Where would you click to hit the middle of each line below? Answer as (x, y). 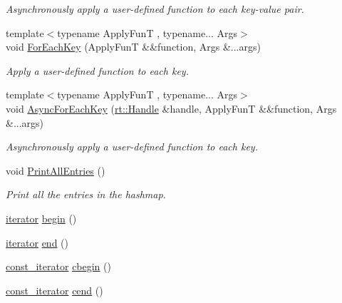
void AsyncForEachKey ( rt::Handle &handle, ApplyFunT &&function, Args (171, 108)
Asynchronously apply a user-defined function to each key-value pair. (155, 9)
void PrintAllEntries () (56, 170)
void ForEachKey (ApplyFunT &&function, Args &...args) (133, 47)
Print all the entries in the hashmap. (86, 194)
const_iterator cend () (55, 290)
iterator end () (37, 242)
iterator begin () (41, 218)
